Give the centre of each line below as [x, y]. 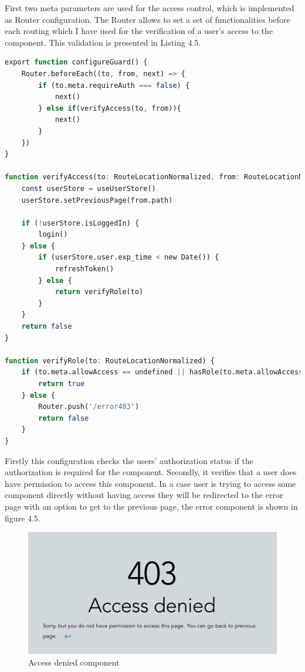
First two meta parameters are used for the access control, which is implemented [150, 8]
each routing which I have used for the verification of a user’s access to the [139, 31]
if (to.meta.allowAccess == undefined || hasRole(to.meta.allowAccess [162, 372]
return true [62, 384]
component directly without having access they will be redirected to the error [144, 495]
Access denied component [74, 662]
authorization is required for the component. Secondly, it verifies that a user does [151, 472]
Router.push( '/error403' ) [89, 407]
